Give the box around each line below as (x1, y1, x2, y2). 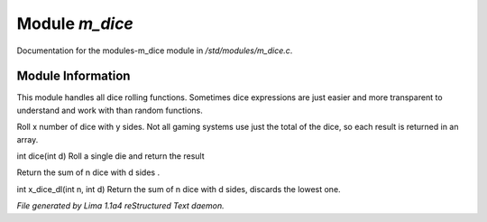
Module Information (16, 69, 131, 84)
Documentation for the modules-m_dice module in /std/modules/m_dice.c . (16, 45, 293, 56)
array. (16, 134, 39, 144)
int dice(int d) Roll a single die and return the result (16, 151, 205, 162)
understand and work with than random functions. (16, 105, 203, 116)
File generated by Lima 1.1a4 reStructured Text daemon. (16, 200, 225, 211)
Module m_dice (16, 14, 134, 33)
